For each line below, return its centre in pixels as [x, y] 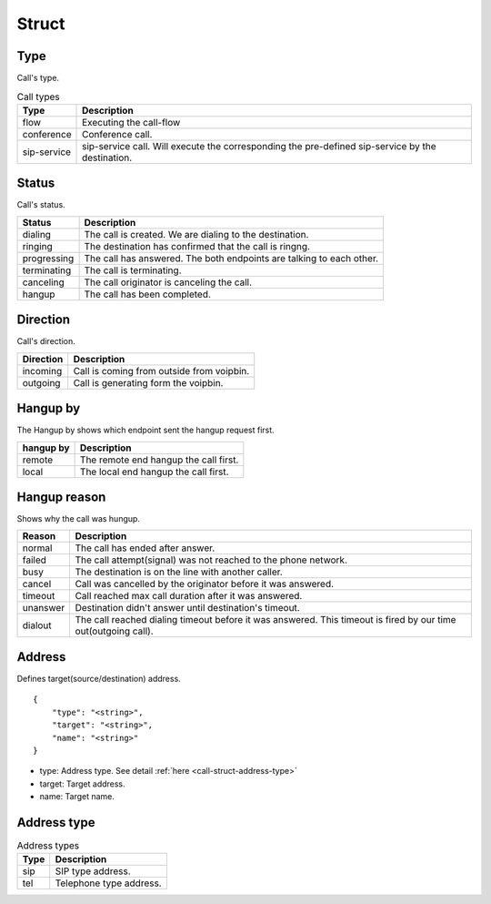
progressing [48, 258]
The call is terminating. [133, 270]
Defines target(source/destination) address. [99, 678]
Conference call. [117, 134]
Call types [39, 96]
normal [37, 548]
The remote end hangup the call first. [159, 460]
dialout [37, 625]
